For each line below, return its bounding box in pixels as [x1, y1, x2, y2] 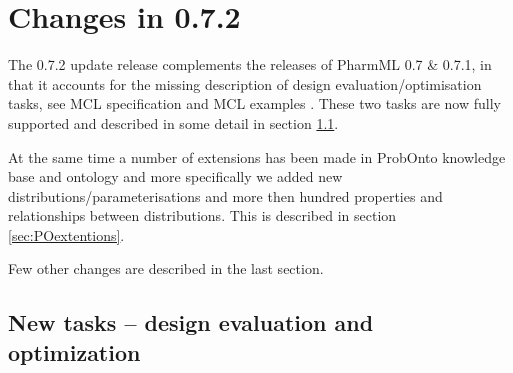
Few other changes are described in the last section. [8, 258, 324, 279]
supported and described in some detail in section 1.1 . [8, 112, 339, 133]
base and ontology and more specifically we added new [8, 166, 343, 187]
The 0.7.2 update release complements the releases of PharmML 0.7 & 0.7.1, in [8, 54, 492, 75]
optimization [8, 336, 141, 367]
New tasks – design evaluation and [8, 307, 374, 338]
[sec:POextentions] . [8, 224, 125, 245]
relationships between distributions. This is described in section [8, 205, 397, 226]
